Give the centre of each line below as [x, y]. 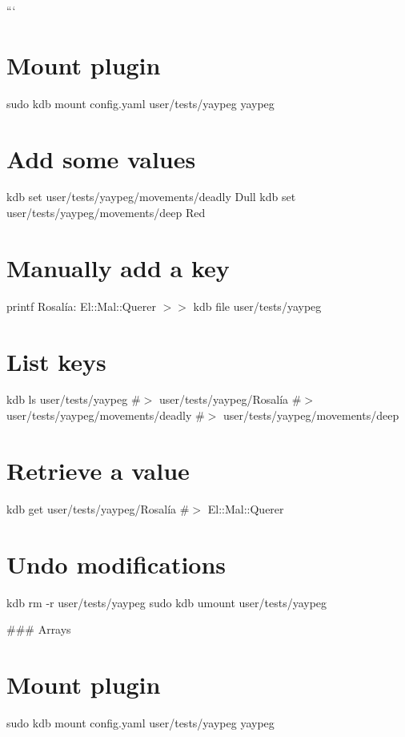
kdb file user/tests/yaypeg [257, 306]
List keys [56, 361]
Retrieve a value [98, 470]
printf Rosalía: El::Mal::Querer [81, 306]
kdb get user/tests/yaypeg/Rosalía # [98, 508]
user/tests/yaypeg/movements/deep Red [106, 213]
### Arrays [39, 629]
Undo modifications [116, 564]
